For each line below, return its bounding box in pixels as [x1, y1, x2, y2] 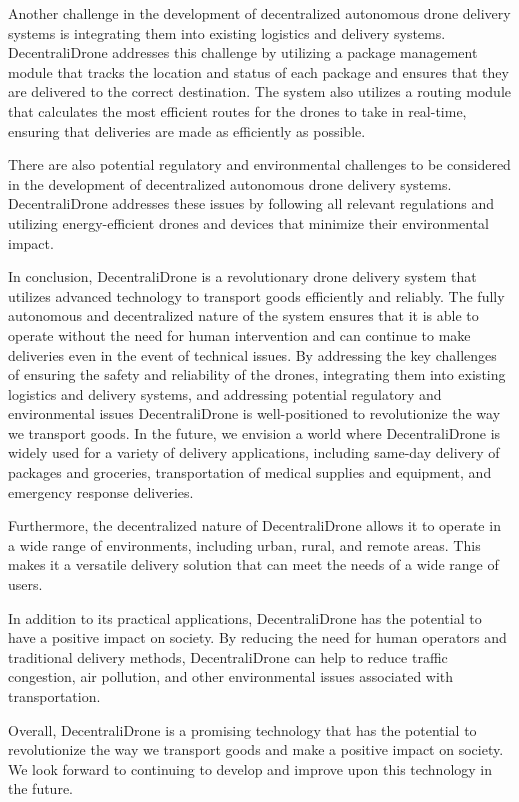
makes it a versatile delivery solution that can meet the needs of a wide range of [8, 554, 499, 575]
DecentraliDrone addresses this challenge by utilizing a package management [8, 42, 478, 63]
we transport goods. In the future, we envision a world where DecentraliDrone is [8, 422, 501, 443]
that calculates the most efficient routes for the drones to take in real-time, [8, 100, 467, 121]
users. [8, 574, 43, 595]
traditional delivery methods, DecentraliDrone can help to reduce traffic [8, 646, 448, 667]
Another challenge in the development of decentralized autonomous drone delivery [8, 3, 511, 23]
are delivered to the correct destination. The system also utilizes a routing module [8, 81, 511, 102]
